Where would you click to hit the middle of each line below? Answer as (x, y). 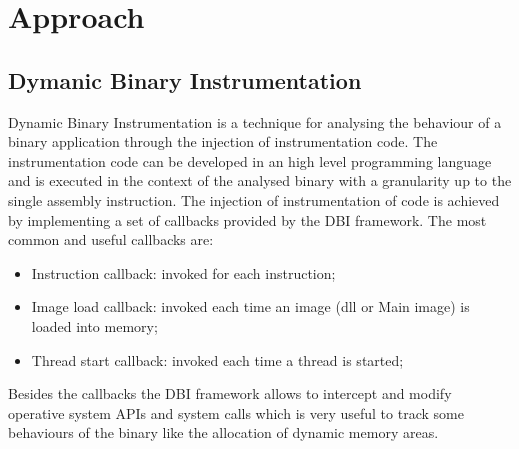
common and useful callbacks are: (111, 239)
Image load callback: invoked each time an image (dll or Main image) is (250, 306)
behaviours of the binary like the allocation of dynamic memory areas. (223, 432)
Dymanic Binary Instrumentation (185, 79)
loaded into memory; (94, 325)
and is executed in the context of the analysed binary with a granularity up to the (260, 180)
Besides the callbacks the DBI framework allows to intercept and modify (230, 393)
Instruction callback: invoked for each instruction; (183, 272)
